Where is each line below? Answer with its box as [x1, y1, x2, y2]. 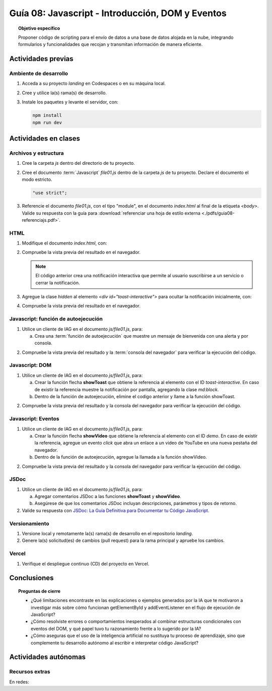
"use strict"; [32, 190, 67, 196]
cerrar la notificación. [35, 280, 80, 286]
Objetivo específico [18, 25, 60, 31]
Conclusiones [9, 574, 54, 582]
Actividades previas [9, 54, 74, 63]
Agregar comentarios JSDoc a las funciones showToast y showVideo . [34, 493, 181, 499]
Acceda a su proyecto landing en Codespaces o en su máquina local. [22, 81, 166, 87]
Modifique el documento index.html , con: [22, 240, 107, 246]
